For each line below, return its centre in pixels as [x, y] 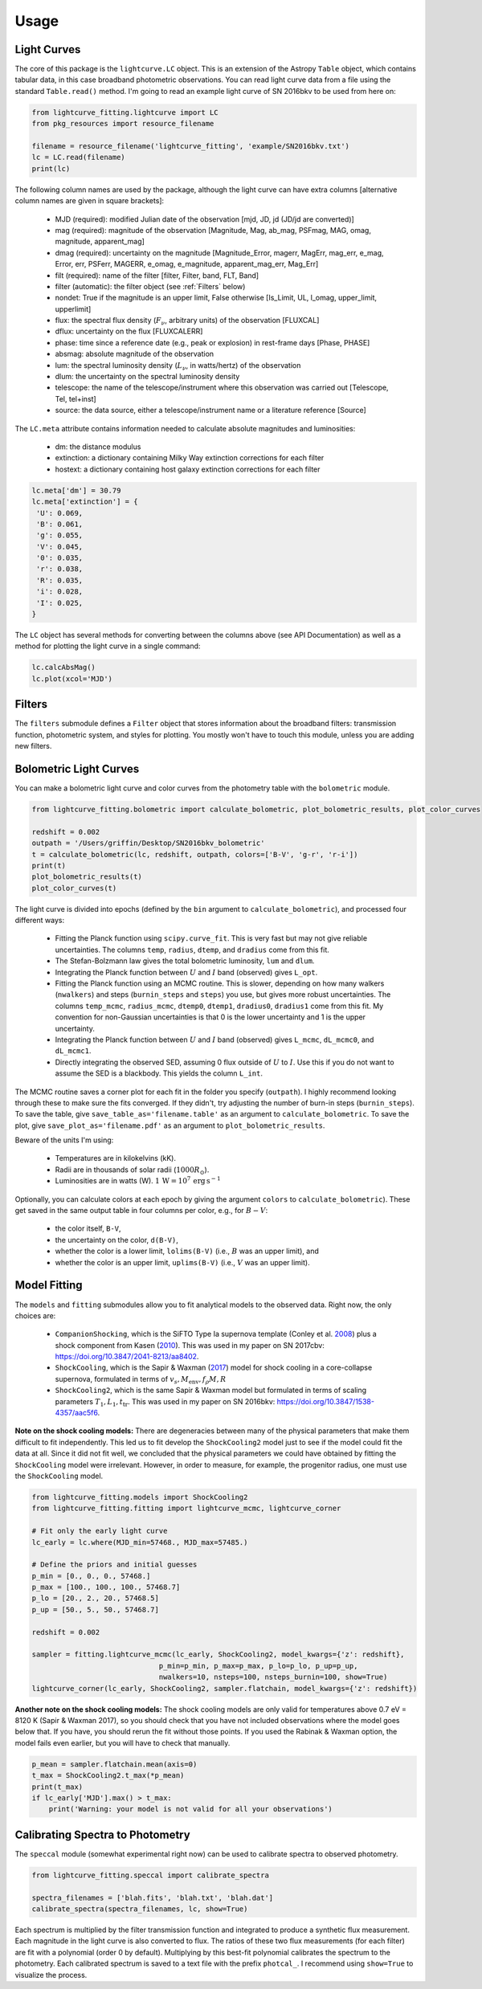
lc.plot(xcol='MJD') [72, 678]
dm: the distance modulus [98, 447]
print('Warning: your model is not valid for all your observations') [191, 1809]
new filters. [33, 746]
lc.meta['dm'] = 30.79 [76, 490]
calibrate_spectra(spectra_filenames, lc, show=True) [140, 1909]
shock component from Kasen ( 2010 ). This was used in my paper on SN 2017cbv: [190, 1345]
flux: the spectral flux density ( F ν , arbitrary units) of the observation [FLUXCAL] [187, 321]
